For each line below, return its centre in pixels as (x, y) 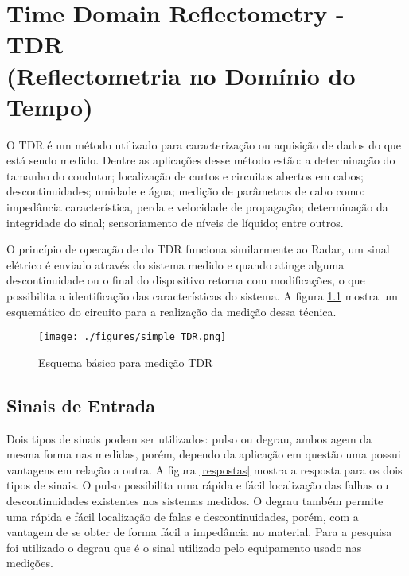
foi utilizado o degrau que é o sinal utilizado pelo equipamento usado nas (184, 547)
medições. (30, 563)
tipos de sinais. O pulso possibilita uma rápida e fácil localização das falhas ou (198, 485)
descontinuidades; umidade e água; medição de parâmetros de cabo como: (186, 191)
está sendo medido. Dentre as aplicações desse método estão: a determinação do (201, 160)
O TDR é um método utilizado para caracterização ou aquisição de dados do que (204, 144)
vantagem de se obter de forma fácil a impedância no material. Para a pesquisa (199, 532)
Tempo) (50, 106)
